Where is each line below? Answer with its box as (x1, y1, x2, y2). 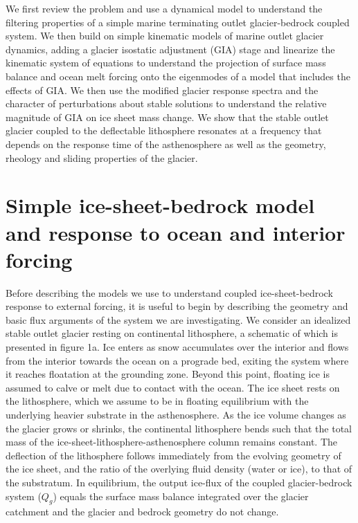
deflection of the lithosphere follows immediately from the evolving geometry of (6, 448, 341, 462)
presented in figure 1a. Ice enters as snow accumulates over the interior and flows (6, 340, 349, 354)
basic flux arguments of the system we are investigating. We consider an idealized (6, 312, 351, 327)
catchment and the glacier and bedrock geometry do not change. (6, 504, 279, 519)
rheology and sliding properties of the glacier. (6, 150, 198, 165)
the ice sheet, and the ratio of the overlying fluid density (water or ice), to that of (6, 461, 352, 476)
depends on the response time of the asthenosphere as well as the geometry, (6, 136, 326, 151)
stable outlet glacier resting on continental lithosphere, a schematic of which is (6, 326, 338, 340)
